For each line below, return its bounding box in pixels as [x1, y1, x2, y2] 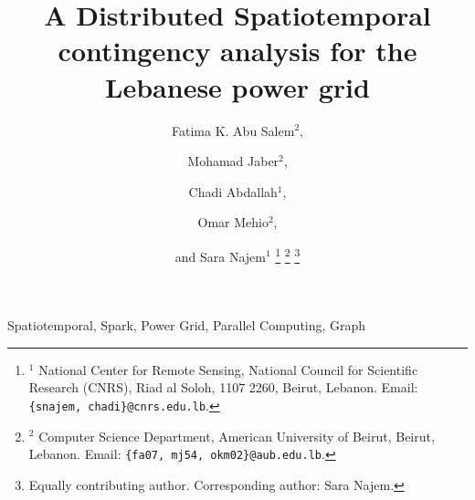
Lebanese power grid [105, 68, 370, 105]
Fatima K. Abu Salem [172, 120, 295, 140]
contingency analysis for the [58, 32, 417, 69]
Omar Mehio [197, 213, 269, 232]
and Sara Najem [174, 246, 266, 266]
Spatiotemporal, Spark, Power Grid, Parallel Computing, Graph [7, 316, 366, 335]
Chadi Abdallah [188, 182, 278, 201]
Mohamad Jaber [187, 151, 280, 171]
